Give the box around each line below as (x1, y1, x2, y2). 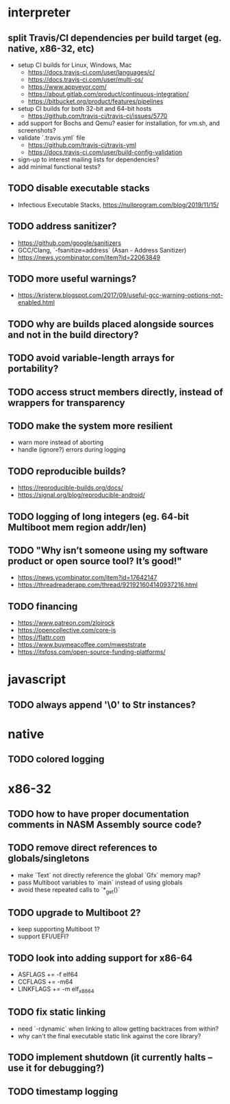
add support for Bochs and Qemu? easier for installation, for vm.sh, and (17, 119, 220, 127)
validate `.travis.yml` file (17, 133, 86, 142)
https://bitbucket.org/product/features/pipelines (27, 97, 164, 105)
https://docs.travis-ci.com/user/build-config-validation (27, 149, 183, 156)
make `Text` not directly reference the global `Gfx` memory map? (17, 871, 201, 879)
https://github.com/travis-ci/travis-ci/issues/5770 (27, 112, 168, 120)
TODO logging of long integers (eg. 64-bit (8, 511, 190, 522)
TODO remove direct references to (8, 842, 157, 853)
